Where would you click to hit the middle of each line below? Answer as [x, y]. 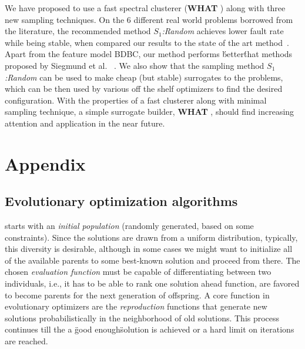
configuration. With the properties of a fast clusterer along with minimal [136, 100]
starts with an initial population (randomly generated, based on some [129, 226]
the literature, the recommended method [78, 31]
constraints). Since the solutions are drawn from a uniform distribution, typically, [151, 237]
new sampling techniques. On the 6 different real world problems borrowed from [149, 19]
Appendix [45, 163]
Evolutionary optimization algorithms [121, 201]
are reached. [26, 341]
